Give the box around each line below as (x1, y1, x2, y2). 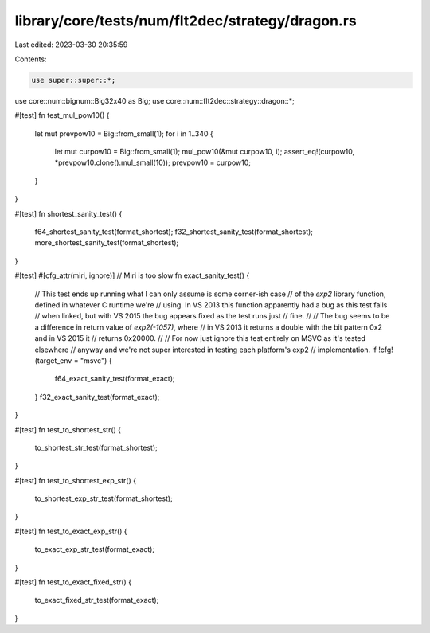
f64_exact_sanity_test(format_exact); (54, 374, 175, 384)
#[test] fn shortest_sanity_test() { (14, 209, 123, 218)
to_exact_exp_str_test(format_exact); (34, 545, 155, 554)
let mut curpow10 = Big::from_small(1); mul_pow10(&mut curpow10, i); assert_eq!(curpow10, (54, 147, 355, 157)
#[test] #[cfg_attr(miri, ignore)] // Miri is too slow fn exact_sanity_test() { (14, 271, 250, 280)
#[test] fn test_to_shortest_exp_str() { (14, 475, 137, 485)
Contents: (14, 54, 47, 64)
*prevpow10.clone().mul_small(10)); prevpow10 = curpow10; (54, 158, 251, 167)
